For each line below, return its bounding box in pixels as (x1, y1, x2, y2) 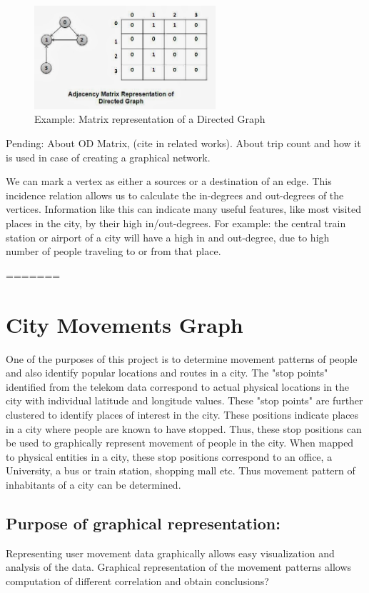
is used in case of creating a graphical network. (6, 149, 211, 164)
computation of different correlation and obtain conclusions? (6, 573, 269, 588)
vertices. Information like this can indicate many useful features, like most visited (6, 201, 361, 216)
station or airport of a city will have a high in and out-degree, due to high (6, 229, 330, 244)
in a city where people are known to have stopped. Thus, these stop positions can (6, 421, 362, 436)
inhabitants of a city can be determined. (6, 477, 181, 492)
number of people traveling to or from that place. (6, 244, 221, 259)
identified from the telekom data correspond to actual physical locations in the (6, 379, 350, 394)
